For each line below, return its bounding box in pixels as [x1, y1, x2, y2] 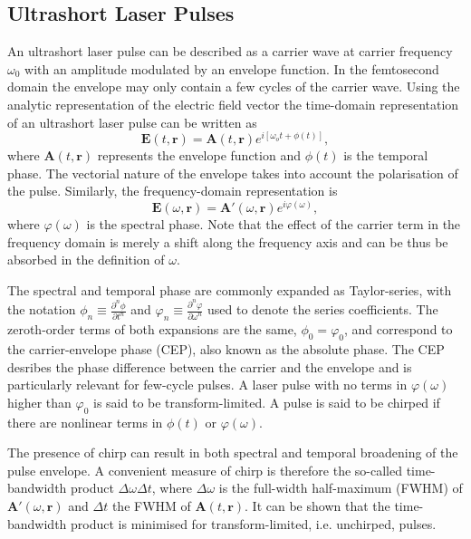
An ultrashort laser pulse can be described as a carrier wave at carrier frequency [7, 42, 453, 61]
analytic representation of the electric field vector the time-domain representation [7, 94, 459, 113]
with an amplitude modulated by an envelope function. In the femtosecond [24, 59, 439, 78]
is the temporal [343, 146, 428, 165]
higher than [7, 392, 72, 411]
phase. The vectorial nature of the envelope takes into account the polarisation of [7, 163, 458, 182]
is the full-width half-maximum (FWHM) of [218, 478, 463, 497]
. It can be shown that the [245, 496, 390, 515]
